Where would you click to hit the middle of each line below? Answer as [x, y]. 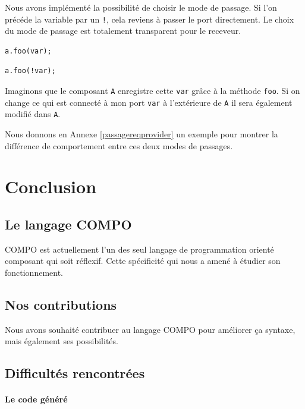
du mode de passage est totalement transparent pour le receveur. [123, 31]
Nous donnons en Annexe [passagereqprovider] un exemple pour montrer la [142, 134]
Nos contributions [61, 304]
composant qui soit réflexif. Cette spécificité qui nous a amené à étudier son [143, 261]
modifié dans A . [33, 114]
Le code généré [36, 399]
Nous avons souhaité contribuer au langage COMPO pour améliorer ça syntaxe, [150, 329]
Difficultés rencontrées [75, 373]
